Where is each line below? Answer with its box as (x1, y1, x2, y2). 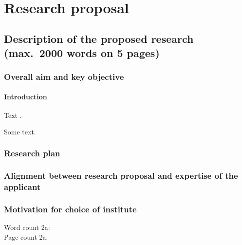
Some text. (4, 126, 36, 136)
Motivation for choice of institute (4, 203, 137, 215)
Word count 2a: (4, 222, 50, 232)
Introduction (4, 91, 47, 101)
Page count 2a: (4, 231, 48, 242)
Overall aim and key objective (4, 71, 124, 83)
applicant (4, 181, 41, 193)
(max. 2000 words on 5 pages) (4, 45, 160, 60)
